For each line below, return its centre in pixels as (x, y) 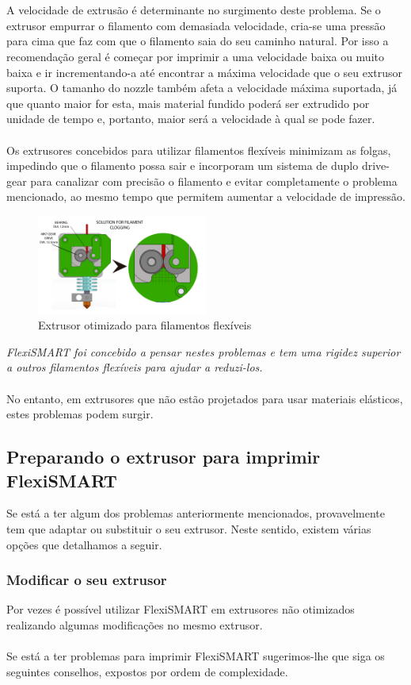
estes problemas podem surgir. (80, 414)
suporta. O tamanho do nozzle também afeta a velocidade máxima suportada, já (202, 88)
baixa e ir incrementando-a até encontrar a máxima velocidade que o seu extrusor (205, 72)
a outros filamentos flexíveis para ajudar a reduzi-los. (135, 367)
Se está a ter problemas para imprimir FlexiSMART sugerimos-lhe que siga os (196, 656)
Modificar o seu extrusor (87, 580)
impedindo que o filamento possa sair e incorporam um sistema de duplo (183, 165)
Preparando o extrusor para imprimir (164, 457)
